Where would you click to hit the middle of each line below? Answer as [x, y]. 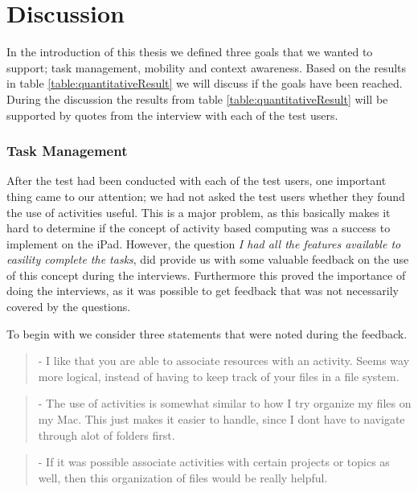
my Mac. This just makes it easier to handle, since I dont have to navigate [221, 419]
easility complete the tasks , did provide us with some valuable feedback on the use [208, 259]
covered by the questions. [69, 307]
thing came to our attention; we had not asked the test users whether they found [206, 196]
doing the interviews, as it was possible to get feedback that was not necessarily [203, 291]
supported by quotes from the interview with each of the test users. [172, 115]
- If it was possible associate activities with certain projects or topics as [214, 462]
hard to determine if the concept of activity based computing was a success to [199, 228]
